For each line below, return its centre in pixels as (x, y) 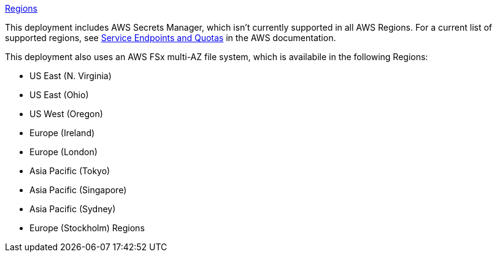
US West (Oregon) (66, 114)
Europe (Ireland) (62, 133)
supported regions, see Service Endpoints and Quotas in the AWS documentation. (171, 38)
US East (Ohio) (59, 95)
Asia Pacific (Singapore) (78, 190)
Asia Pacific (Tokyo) (70, 171)
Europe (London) (64, 152)
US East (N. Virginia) (71, 76)
